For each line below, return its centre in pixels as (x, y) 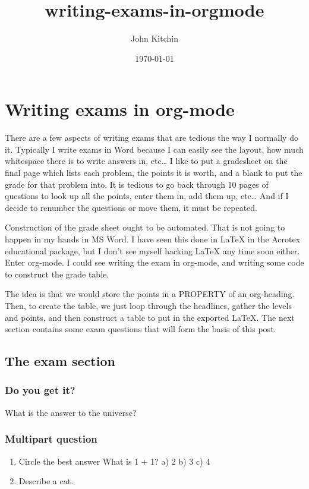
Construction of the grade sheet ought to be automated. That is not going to (145, 227)
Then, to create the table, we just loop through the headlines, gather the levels (148, 305)
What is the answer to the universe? (71, 412)
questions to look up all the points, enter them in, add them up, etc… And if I (147, 196)
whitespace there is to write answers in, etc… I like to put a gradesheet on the (146, 161)
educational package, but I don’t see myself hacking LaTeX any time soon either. (152, 250)
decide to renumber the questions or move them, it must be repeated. (131, 207)
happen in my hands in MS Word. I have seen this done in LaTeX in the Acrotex (153, 239)
